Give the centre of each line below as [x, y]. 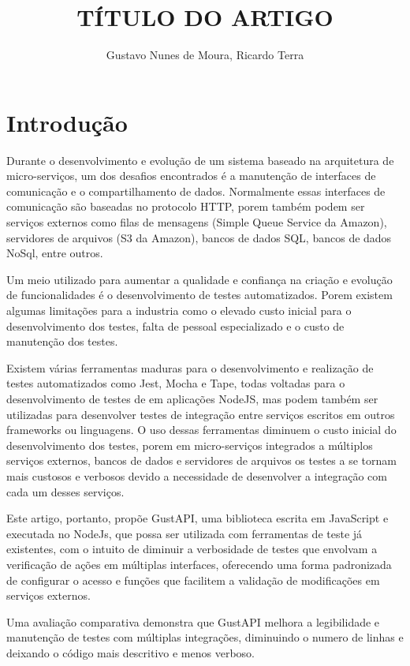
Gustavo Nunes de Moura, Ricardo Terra [205, 55]
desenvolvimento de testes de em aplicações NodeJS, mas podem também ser [192, 398]
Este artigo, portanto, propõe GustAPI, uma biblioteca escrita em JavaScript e [198, 518]
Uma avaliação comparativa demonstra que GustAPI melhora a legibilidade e [193, 621]
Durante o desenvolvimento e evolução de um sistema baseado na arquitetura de [200, 160]
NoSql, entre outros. [55, 253]
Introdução [67, 122]
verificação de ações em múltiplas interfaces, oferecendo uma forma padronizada [199, 564]
